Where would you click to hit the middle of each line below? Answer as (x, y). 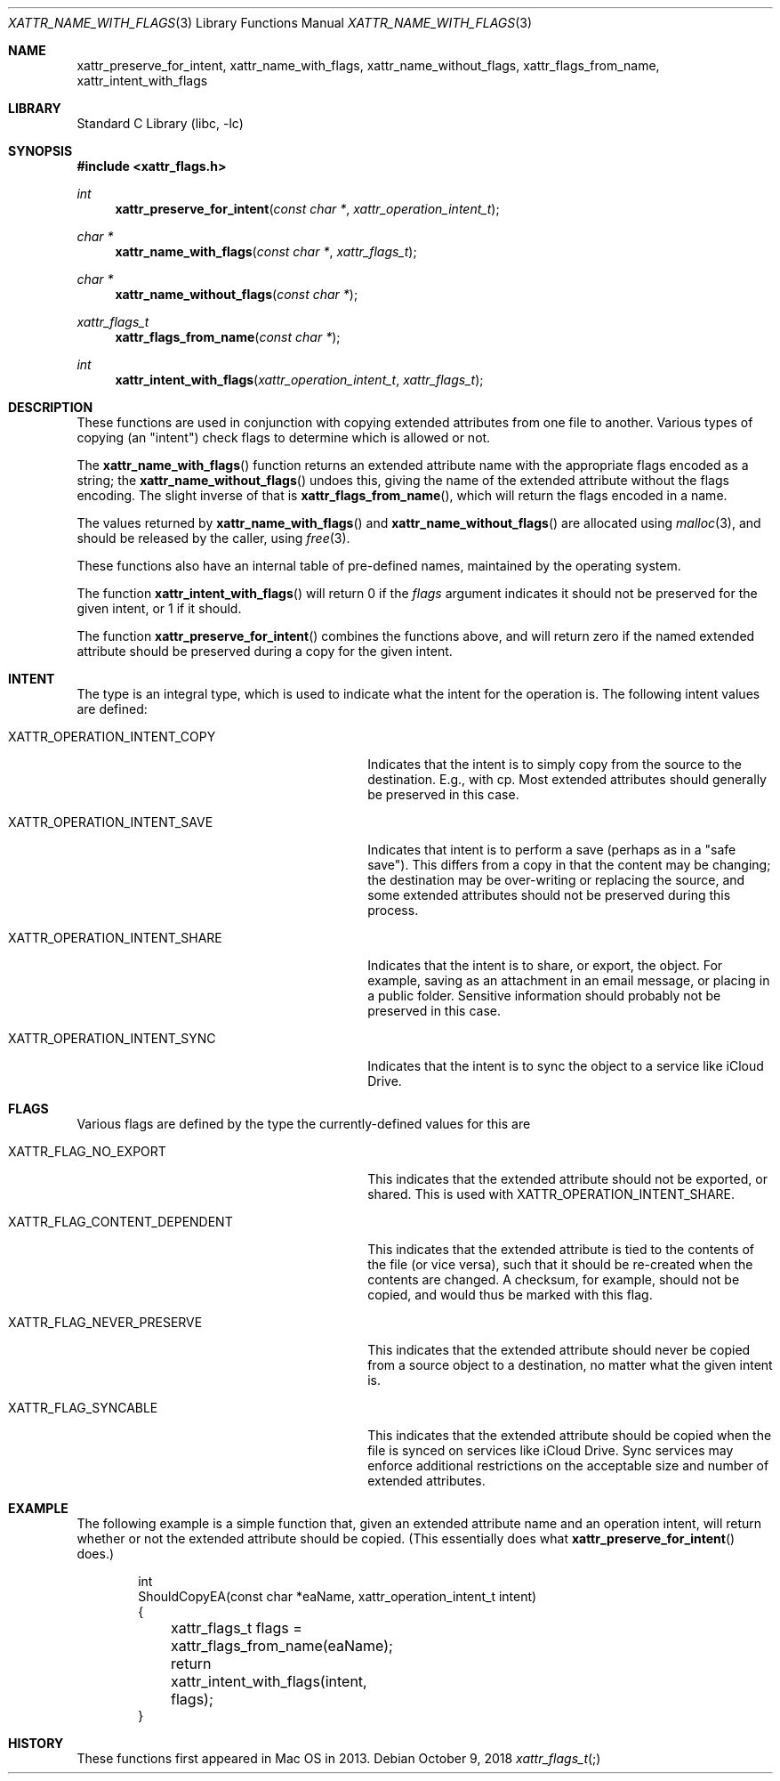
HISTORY (36, 1743)
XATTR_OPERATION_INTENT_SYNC (112, 1038)
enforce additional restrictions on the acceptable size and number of (568, 1465)
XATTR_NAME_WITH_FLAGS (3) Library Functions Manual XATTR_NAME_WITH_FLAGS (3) (270, 23)
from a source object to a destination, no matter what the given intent (570, 1365)
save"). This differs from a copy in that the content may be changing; (569, 865)
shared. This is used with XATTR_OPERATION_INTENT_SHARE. (551, 1194)
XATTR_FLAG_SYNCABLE (83, 1408)
